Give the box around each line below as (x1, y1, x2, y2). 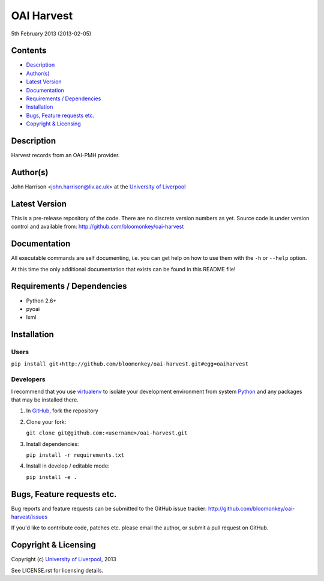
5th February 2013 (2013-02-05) (11, 30, 92, 37)
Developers (11, 375, 46, 384)
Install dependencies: (26, 440, 79, 447)
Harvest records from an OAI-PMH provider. (11, 152, 120, 159)
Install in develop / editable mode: (26, 462, 110, 469)
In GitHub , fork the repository (26, 407, 98, 414)
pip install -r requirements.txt (26, 451, 125, 459)
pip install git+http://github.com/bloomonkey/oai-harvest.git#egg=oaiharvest (11, 361, 249, 367)
